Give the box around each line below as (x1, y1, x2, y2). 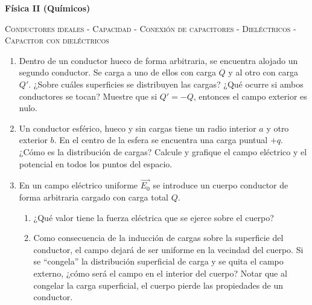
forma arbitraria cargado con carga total (19, 190, 168, 203)
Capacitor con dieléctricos (5, 34, 109, 47)
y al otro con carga (228, 66, 298, 79)
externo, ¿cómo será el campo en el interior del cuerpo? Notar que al (33, 266, 287, 279)
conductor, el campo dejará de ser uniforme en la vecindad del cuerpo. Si (33, 243, 304, 255)
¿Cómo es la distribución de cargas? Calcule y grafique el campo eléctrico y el (19, 145, 307, 158)
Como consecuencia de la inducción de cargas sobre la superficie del (33, 231, 284, 244)
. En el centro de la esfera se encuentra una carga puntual (54, 133, 268, 146)
